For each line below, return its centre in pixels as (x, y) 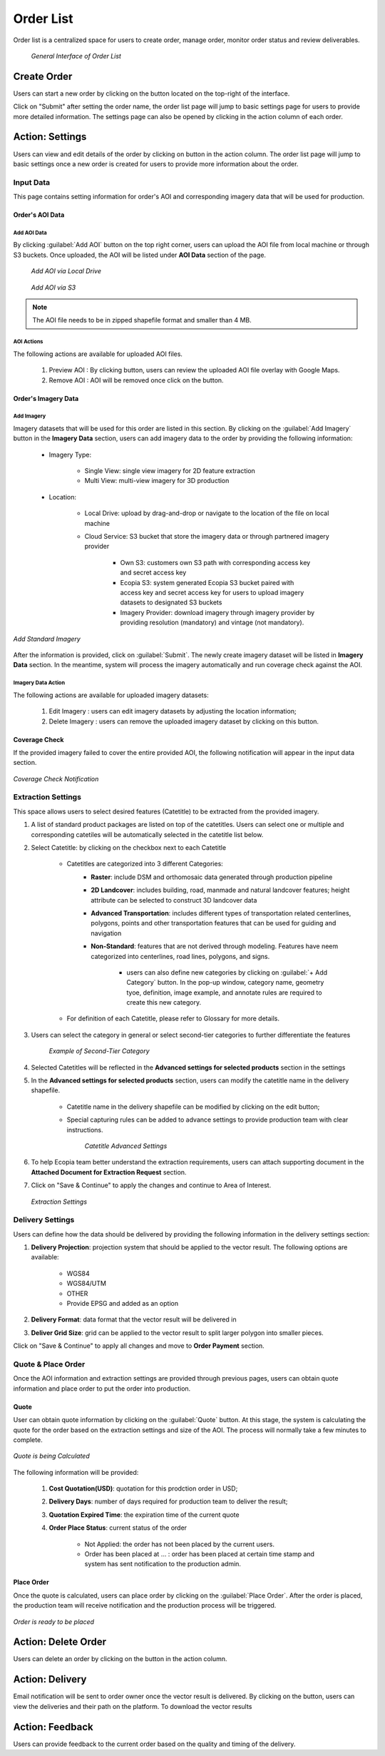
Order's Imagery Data (46, 398)
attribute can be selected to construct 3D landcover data (174, 900)
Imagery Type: (70, 455)
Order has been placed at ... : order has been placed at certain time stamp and (200, 1554)
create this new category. (164, 1003)
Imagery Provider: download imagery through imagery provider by (217, 612)
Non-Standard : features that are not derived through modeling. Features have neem (215, 946)
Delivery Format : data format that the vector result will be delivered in (134, 1319)
